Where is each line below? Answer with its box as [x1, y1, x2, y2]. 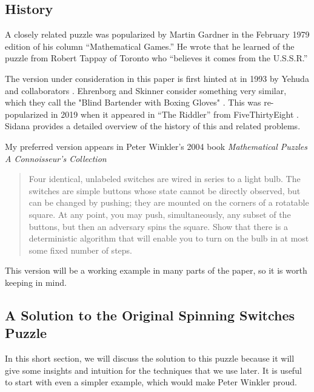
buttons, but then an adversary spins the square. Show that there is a [28, 220, 289, 232]
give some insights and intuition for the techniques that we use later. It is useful [5, 363, 302, 376]
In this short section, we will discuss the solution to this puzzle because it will [5, 352, 295, 365]
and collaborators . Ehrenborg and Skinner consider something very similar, [5, 84, 287, 96]
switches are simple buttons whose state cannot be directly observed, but [28, 184, 301, 197]
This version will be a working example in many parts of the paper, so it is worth [5, 264, 307, 277]
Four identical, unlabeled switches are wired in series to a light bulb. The [28, 172, 301, 185]
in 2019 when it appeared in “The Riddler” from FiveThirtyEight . [50, 107, 299, 120]
